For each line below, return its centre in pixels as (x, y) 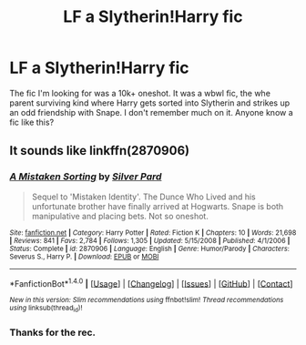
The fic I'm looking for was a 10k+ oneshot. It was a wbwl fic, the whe (140, 93)
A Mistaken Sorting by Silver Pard (86, 177)
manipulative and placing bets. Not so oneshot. (120, 216)
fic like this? (32, 122)
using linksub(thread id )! (46, 309)
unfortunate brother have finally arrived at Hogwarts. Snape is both (158, 206)
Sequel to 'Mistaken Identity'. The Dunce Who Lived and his (144, 197)
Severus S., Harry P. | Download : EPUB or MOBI (84, 257)
